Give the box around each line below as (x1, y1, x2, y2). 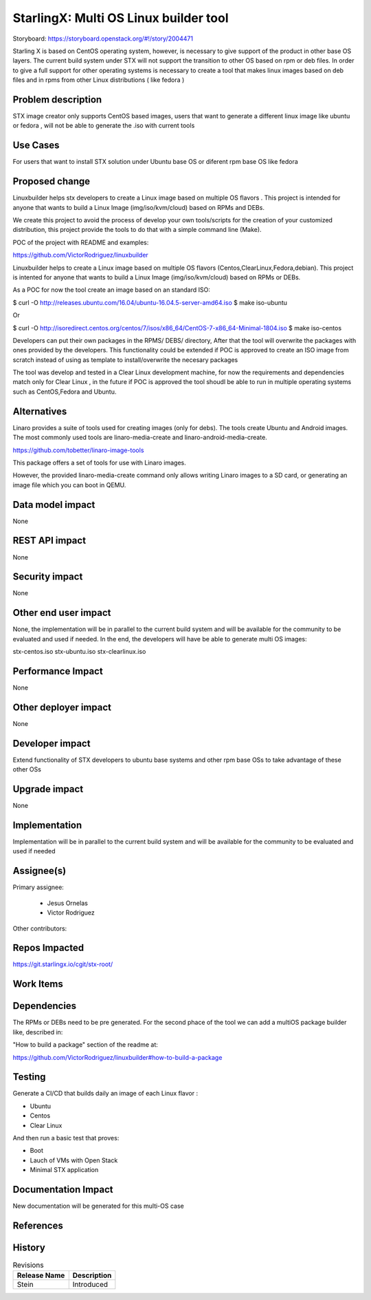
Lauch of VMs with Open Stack (30, 1156, 118, 1164)
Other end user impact (12, 607, 111, 619)
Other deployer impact (12, 701, 112, 713)
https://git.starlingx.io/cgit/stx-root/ (12, 960, 113, 968)
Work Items (12, 978, 63, 990)
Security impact (12, 571, 83, 583)
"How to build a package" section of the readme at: (12, 1041, 158, 1049)
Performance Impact (12, 665, 103, 677)
